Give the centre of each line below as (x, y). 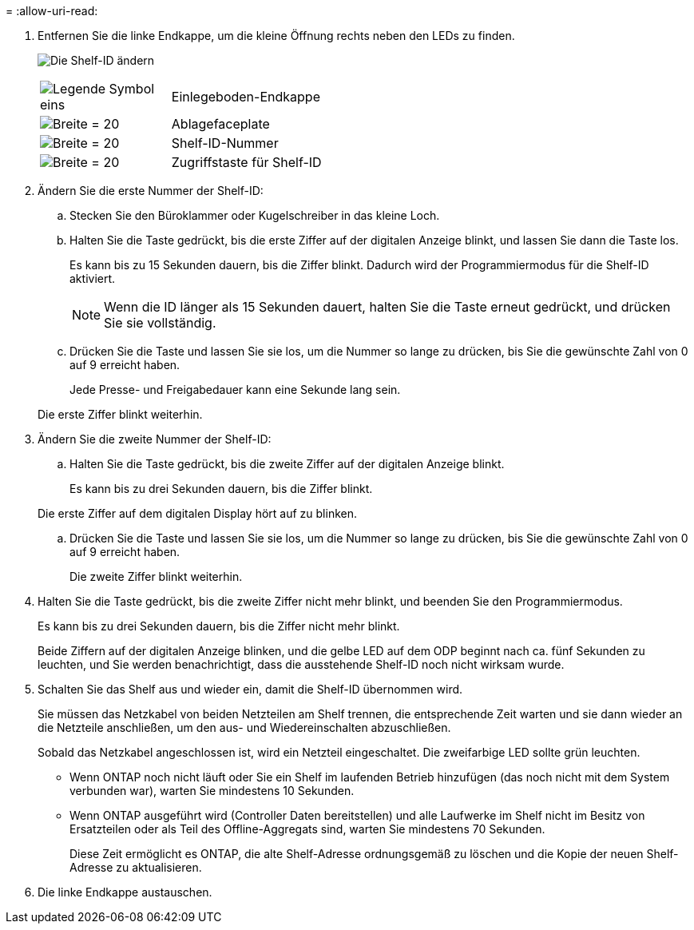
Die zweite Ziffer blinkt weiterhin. (156, 576)
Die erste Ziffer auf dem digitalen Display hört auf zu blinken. (197, 513)
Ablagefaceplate (220, 124)
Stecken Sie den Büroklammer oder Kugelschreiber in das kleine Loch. (255, 215)
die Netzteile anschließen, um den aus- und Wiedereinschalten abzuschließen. (244, 727)
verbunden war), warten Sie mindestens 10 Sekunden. (212, 791)
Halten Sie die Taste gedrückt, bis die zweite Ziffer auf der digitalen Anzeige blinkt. (287, 464)
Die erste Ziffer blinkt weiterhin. (120, 414)
